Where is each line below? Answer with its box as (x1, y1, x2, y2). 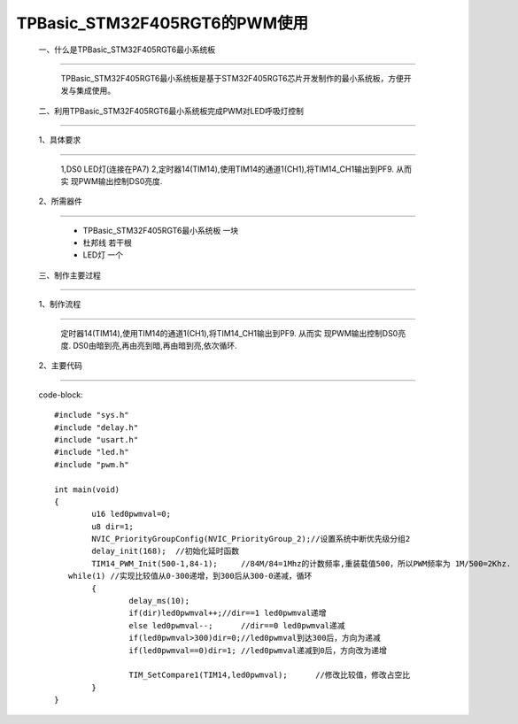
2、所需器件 (38, 196, 83, 207)
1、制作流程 (38, 299, 81, 310)
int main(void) (54, 484, 120, 495)
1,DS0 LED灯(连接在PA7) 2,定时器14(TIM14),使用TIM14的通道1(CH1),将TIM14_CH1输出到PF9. (60, 164, 394, 174)
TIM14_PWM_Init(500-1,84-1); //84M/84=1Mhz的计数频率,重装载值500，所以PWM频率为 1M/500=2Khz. (91, 558, 512, 568)
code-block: (38, 389, 83, 400)
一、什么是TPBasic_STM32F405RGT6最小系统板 (38, 44, 216, 55)
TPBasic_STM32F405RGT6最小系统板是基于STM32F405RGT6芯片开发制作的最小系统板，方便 (60, 73, 405, 83)
